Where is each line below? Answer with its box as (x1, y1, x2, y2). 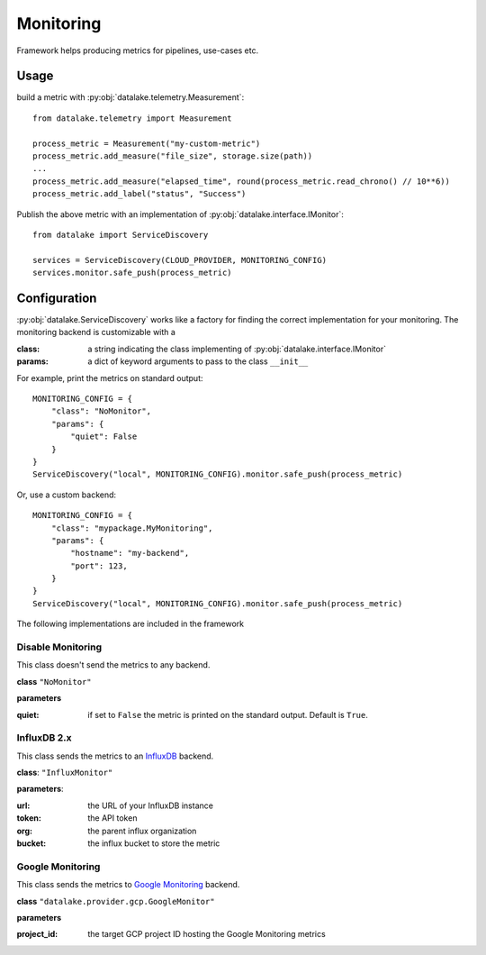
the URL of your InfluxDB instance (87, 800, 213, 811)
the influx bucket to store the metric (87, 838, 220, 849)
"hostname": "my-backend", (70, 548, 190, 559)
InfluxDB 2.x (16, 732, 72, 744)
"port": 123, (70, 560, 128, 571)
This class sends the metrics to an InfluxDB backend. (16, 750, 214, 761)
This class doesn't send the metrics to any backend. (16, 659, 211, 670)
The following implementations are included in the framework (16, 618, 245, 630)
